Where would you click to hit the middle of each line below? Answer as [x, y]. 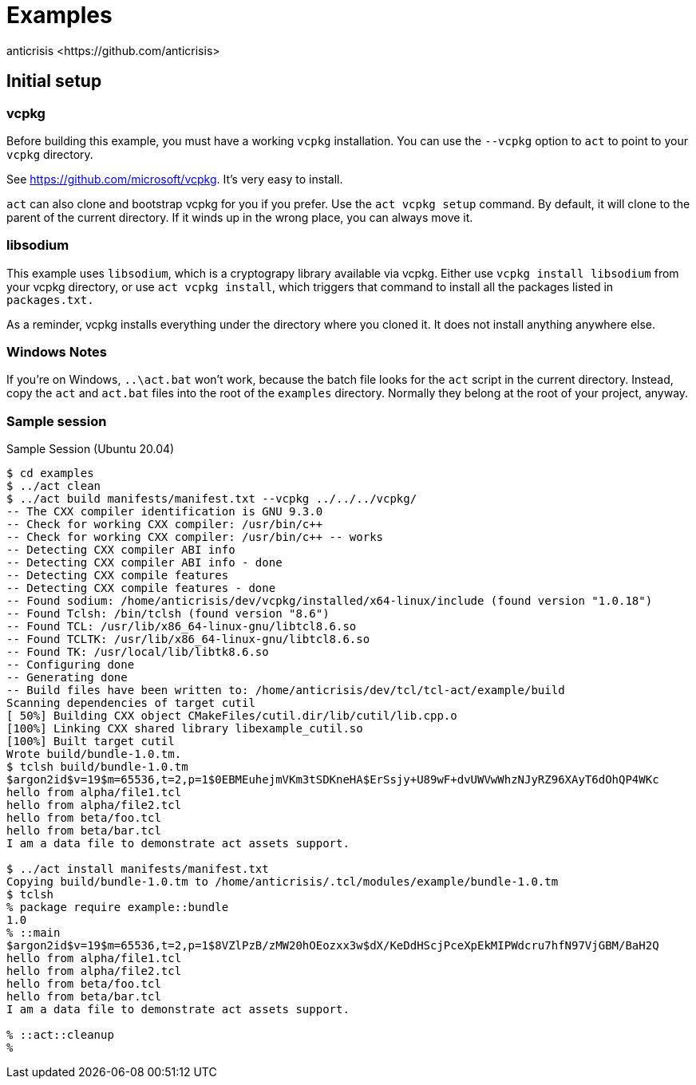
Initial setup [54, 81]
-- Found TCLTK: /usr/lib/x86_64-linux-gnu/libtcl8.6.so [188, 639]
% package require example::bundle [118, 907]
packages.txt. [50, 300]
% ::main [34, 933]
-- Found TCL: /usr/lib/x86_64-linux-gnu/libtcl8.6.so [182, 627]
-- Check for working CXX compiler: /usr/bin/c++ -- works [195, 537]
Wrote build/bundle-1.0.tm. [94, 754]
